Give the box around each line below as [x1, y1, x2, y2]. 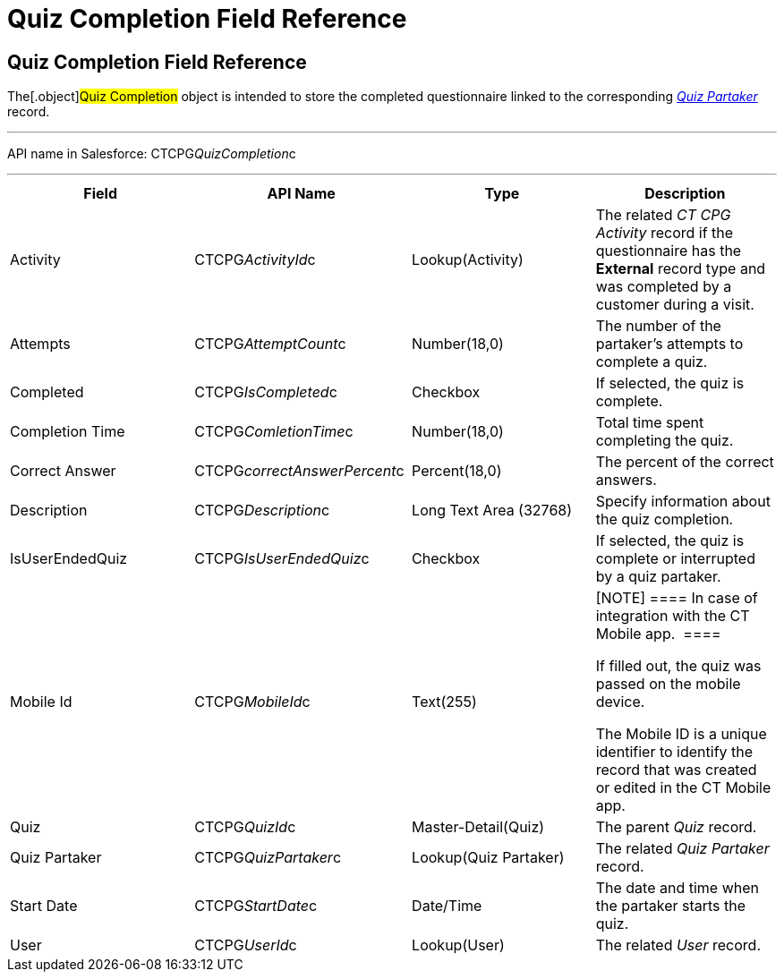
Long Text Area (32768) [412, 501, 573, 520]
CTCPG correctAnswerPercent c [194, 462, 405, 481]
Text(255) [412, 693, 477, 711]
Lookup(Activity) [412, 251, 524, 269]
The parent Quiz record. [595, 818, 757, 837]
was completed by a [595, 277, 732, 296]
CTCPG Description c [194, 501, 330, 520]
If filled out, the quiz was [595, 657, 762, 676]
